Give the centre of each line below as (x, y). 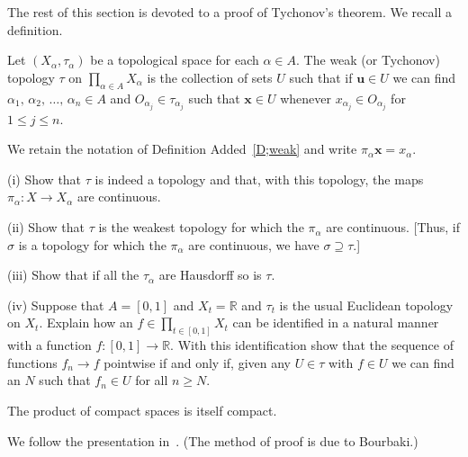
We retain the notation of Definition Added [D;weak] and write (182, 149)
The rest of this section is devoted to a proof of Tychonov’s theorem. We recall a (229, 12)
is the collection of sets (210, 77)
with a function (49, 345)
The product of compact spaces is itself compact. (142, 411)
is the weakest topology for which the (201, 227)
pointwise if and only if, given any (197, 362)
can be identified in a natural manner (336, 323)
